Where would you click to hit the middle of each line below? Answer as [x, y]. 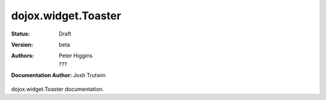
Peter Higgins [76, 56]
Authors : [23, 56]
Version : [22, 45]
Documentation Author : [42, 75]
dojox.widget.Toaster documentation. [58, 89]
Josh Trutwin [89, 75]
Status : [21, 34]
